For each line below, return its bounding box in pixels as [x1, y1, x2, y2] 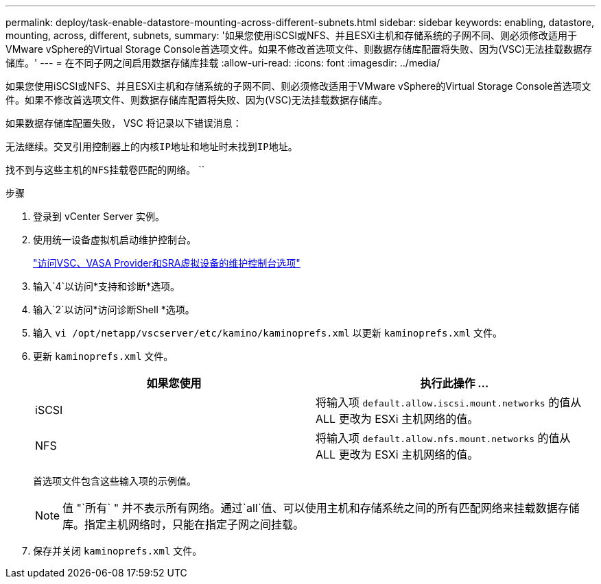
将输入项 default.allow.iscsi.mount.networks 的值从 [316, 396, 582, 409]
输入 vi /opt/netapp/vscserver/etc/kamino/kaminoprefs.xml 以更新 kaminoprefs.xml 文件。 [33, 327, 503, 339]
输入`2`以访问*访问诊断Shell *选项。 [33, 304, 195, 315]
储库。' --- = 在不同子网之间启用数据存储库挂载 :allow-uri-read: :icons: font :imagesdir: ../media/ [5, 57, 440, 69]
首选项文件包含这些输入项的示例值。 [33, 475, 196, 487]
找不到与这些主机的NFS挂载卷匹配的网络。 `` [5, 164, 205, 175]
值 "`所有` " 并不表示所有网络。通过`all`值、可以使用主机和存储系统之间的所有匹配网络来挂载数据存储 [62, 501, 580, 515]
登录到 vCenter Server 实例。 [33, 210, 165, 222]
